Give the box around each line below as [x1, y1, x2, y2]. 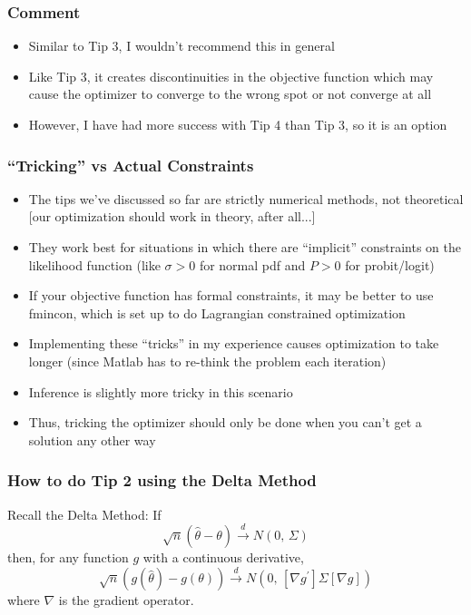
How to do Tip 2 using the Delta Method [7, 469, 317, 492]
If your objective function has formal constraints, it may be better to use [28, 286, 434, 305]
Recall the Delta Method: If [7, 504, 162, 523]
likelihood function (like [28, 255, 161, 274]
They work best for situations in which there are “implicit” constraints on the [28, 238, 461, 256]
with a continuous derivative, [142, 547, 304, 566]
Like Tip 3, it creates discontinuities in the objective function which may [28, 66, 434, 85]
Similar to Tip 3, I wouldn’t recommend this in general [28, 36, 335, 55]
